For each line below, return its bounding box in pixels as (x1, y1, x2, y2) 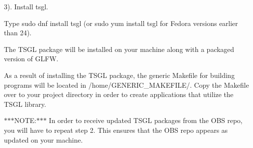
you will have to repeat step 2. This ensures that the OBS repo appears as (4, 124, 228, 135)
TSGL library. (4, 99, 46, 109)
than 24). (4, 27, 32, 38)
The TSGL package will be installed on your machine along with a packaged (4, 44, 234, 54)
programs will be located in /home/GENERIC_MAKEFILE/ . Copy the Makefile (4, 79, 249, 90)
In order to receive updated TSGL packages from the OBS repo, (49, 115, 243, 125)
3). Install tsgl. (4, 1, 48, 11)
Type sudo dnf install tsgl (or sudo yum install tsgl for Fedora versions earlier (4, 18, 238, 28)
